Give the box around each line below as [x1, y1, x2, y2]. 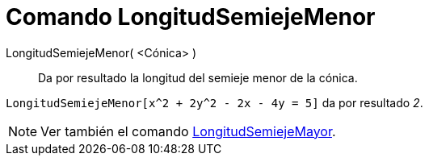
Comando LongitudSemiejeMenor [6, 3, 376, 31]
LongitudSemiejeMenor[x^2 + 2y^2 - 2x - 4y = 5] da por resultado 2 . [6, 95, 423, 110]
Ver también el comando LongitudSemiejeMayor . [40, 123, 336, 139]
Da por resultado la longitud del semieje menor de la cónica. [38, 70, 358, 85]
